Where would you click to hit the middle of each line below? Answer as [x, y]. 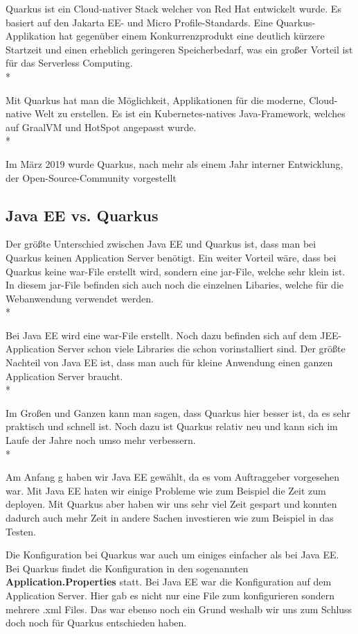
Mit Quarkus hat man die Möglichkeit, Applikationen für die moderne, [156, 100]
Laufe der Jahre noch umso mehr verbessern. [101, 440]
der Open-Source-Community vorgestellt [91, 177]
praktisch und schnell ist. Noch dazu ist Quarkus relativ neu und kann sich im [172, 426]
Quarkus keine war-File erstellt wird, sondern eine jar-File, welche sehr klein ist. [176, 271]
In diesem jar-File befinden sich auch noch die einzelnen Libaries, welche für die [174, 285]
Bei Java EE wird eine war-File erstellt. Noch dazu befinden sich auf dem [161, 335]
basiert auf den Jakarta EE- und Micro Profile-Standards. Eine [140, 22]
